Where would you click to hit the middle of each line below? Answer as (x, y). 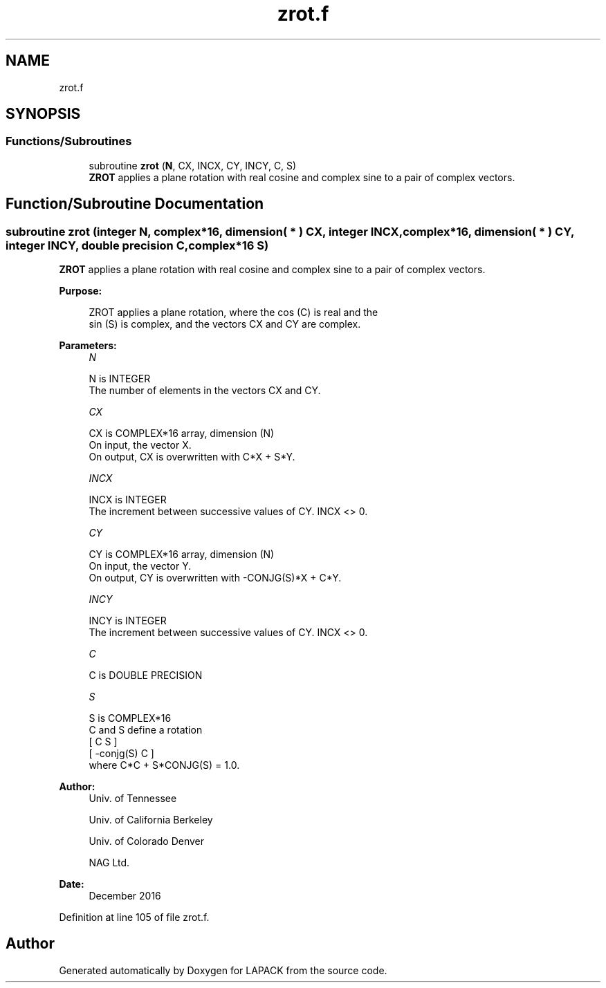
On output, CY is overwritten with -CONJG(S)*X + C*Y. (215, 578)
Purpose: (81, 291)
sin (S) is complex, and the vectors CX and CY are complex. (225, 324)
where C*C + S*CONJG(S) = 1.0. (164, 765)
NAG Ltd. (109, 863)
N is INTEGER (120, 379)
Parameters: (88, 346)
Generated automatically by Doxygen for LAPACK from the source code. (223, 970)
